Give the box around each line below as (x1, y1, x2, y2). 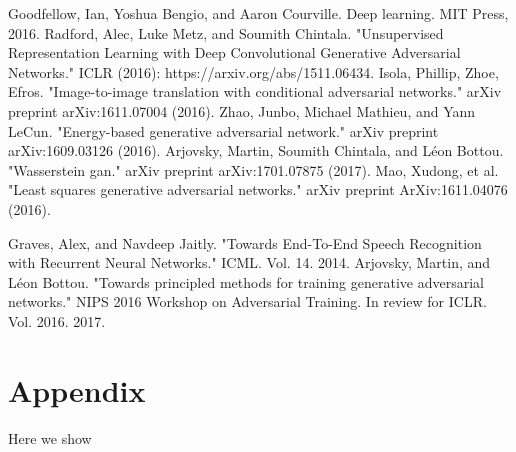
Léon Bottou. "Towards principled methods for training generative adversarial (8, 271, 484, 292)
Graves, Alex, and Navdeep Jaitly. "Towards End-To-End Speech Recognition (8, 232, 482, 253)
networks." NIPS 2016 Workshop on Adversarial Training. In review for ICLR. (8, 291, 487, 312)
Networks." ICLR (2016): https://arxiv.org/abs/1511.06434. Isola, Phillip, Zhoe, (8, 61, 499, 82)
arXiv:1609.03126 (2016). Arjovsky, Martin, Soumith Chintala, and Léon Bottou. (8, 140, 504, 161)
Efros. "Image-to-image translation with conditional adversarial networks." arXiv (8, 81, 502, 102)
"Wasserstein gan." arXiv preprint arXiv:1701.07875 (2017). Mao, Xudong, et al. (8, 159, 499, 180)
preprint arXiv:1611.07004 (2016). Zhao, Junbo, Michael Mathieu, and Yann (8, 100, 476, 121)
